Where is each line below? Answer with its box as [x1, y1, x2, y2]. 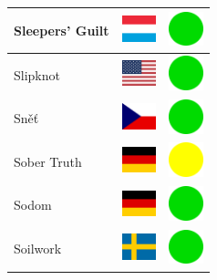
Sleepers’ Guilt [14, 20, 109, 39]
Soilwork [14, 239, 62, 258]
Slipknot [14, 65, 60, 84]
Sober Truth [14, 151, 82, 171]
